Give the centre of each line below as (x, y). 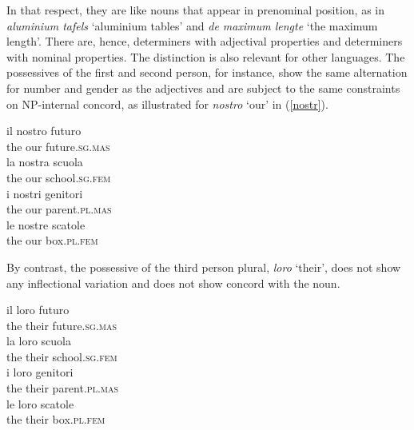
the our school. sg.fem (59, 177)
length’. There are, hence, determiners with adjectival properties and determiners (205, 41)
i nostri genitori (45, 193)
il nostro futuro (44, 131)
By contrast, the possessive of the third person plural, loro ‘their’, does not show (204, 267)
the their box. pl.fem (56, 419)
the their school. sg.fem (62, 356)
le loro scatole (40, 403)
